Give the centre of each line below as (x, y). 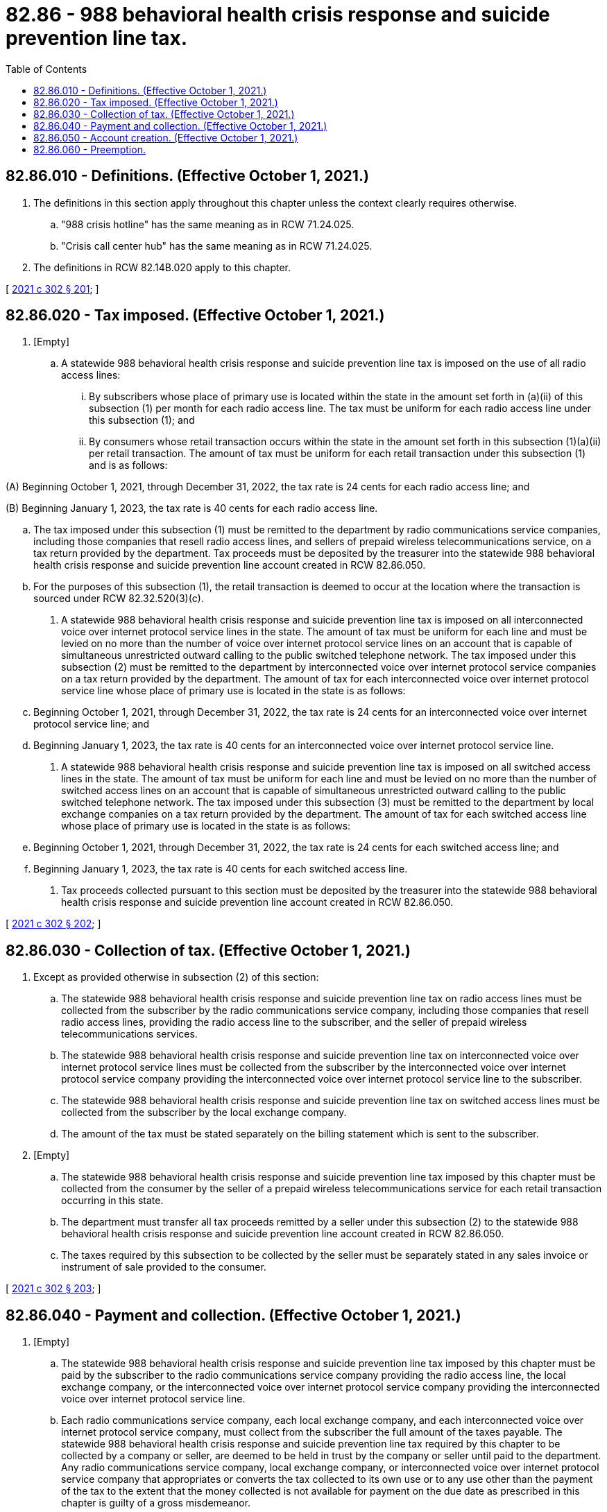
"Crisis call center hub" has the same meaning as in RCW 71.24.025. (217, 246)
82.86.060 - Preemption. (89, 149)
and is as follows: (128, 465)
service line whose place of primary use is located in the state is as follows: (233, 691)
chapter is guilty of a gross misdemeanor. (156, 1503)
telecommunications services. (129, 1034)
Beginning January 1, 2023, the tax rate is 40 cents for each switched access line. (221, 869)
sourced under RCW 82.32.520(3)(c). (119, 599)
